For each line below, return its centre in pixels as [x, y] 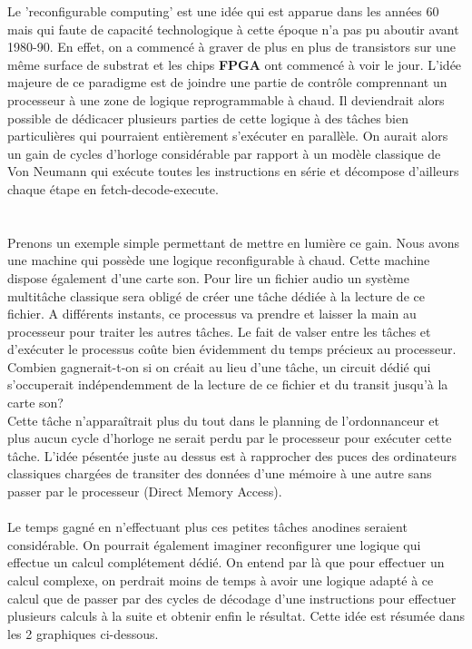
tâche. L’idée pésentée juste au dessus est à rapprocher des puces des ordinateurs [232, 455]
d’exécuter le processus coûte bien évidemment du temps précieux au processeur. [232, 349]
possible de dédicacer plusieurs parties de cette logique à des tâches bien [208, 118]
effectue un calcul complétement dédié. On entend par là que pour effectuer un [226, 562]
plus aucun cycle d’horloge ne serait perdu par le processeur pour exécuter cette [230, 438]
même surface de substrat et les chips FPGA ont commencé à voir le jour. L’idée [235, 64]
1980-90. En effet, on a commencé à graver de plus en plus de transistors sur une [231, 47]
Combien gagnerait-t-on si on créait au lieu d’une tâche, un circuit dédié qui [219, 366]
